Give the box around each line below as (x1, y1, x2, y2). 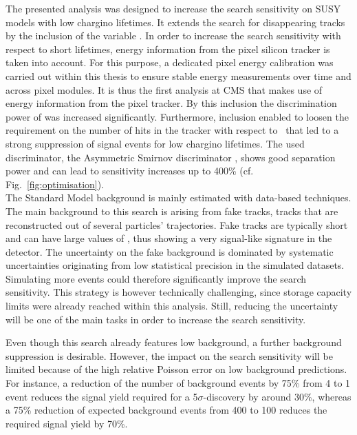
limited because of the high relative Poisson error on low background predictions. (6, 362, 347, 376)
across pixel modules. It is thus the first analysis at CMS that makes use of (6, 82, 323, 97)
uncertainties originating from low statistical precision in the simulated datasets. (6, 258, 345, 272)
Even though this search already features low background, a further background (6, 335, 342, 350)
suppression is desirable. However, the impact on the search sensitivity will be (6, 348, 333, 363)
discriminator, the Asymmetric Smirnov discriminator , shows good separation (6, 150, 336, 164)
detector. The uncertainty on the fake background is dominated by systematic (6, 244, 334, 259)
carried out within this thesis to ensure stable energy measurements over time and (6, 68, 351, 83)
